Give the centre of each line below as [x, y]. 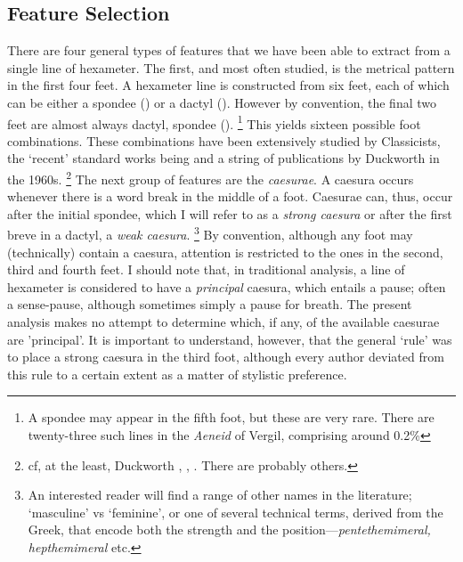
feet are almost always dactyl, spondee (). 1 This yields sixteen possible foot [214, 122]
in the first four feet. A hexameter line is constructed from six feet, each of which [228, 85]
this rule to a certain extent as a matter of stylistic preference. [177, 374]
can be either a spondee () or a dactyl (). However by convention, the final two [222, 102]
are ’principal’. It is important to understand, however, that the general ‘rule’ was [230, 339]
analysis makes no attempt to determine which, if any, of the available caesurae [223, 322]
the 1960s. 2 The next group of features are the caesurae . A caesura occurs [211, 178]
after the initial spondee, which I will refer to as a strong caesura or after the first [230, 213]
